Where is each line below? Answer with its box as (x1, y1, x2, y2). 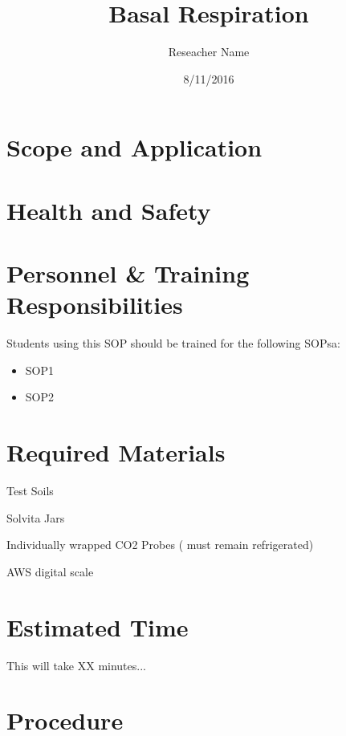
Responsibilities (6, 288, 183, 321)
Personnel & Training (6, 257, 250, 290)
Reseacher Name (168, 43, 250, 60)
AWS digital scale (6, 563, 94, 579)
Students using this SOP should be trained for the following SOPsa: (6, 335, 340, 352)
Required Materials (6, 436, 226, 469)
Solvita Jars (6, 509, 65, 526)
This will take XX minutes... (6, 657, 146, 673)
